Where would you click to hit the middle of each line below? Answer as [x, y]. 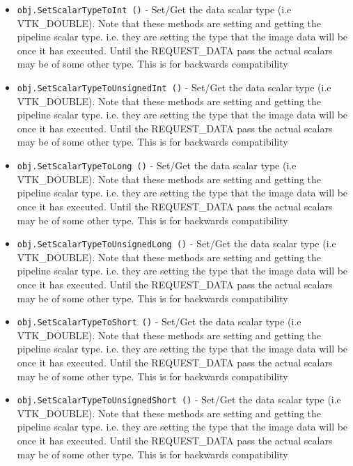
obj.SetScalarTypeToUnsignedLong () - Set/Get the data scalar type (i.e [176, 243]
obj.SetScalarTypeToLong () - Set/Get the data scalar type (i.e [157, 165]
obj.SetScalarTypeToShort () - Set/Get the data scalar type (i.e [159, 321]
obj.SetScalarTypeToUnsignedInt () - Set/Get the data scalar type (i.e [174, 87]
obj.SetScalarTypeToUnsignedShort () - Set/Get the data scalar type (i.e [179, 399]
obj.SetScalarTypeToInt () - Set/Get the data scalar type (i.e [154, 9]
